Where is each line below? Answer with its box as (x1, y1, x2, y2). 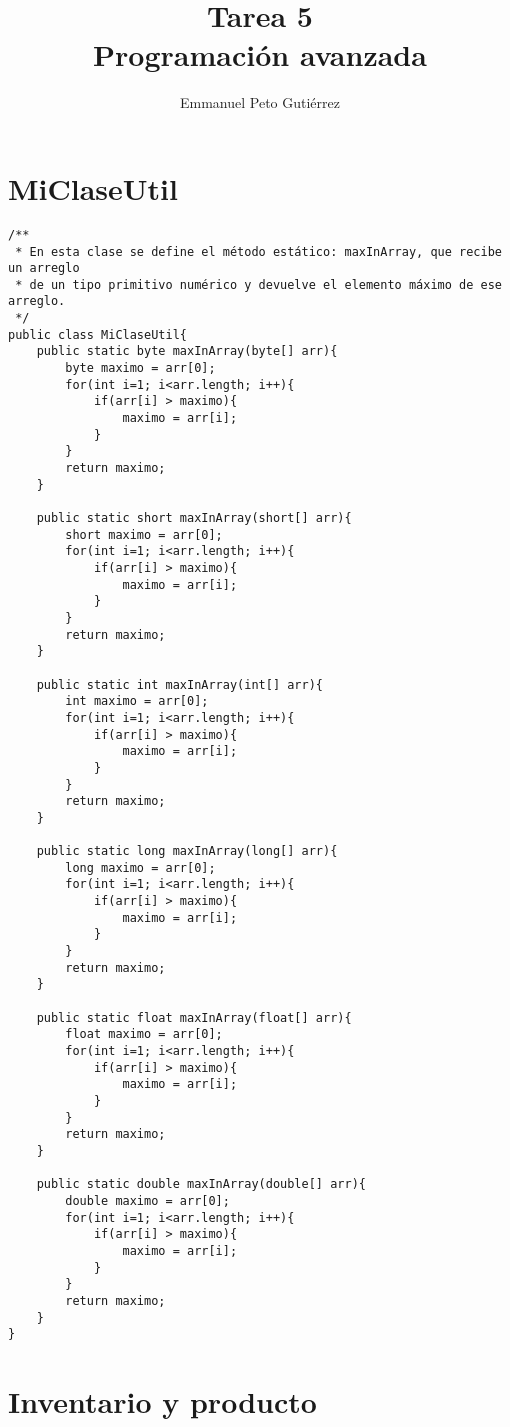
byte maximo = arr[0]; (65, 361, 216, 376)
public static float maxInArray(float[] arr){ (36, 1010, 352, 1025)
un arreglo (8, 261, 80, 276)
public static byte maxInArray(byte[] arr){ (36, 344, 338, 359)
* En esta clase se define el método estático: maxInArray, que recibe (15, 244, 502, 259)
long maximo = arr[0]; (65, 860, 216, 875)
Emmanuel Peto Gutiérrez (179, 92, 340, 113)
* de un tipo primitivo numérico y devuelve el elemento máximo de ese (15, 277, 502, 292)
